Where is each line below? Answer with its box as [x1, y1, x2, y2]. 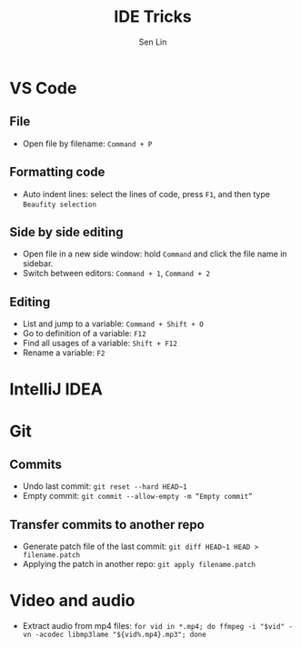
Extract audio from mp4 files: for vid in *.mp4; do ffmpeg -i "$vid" [22, 621, 285, 632]
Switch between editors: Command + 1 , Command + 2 [22, 268, 211, 279]
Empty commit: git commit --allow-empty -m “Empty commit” [22, 491, 253, 502]
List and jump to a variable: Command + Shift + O [22, 318, 205, 329]
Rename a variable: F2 [22, 347, 105, 358]
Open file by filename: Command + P [22, 138, 153, 149]
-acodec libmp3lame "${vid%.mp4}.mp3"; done [35, 630, 206, 640]
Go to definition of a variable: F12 [22, 328, 147, 339]
